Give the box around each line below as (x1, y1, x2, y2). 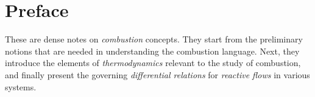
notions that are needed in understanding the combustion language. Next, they (5, 44, 300, 57)
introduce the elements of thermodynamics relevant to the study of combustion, (5, 56, 301, 69)
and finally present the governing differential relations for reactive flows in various (5, 68, 310, 81)
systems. (5, 80, 37, 93)
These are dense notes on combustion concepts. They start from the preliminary (5, 33, 303, 45)
